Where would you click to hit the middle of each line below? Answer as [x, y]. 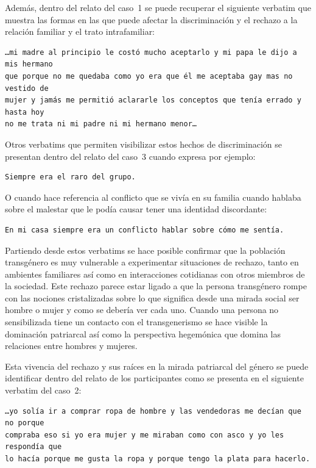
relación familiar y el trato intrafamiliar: [80, 31]
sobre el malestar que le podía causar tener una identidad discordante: [136, 209]
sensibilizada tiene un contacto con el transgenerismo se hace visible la [136, 322]
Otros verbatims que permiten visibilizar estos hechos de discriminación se [143, 144]
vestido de [27, 88]
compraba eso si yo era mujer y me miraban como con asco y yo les [145, 435]
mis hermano [29, 64]
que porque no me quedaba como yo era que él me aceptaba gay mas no [149, 76]
